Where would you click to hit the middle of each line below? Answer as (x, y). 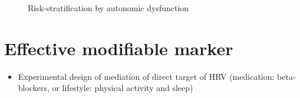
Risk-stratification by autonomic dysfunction (108, 8)
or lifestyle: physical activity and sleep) (123, 88)
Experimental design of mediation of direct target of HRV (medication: (146, 76)
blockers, (34, 88)
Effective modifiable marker (119, 48)
